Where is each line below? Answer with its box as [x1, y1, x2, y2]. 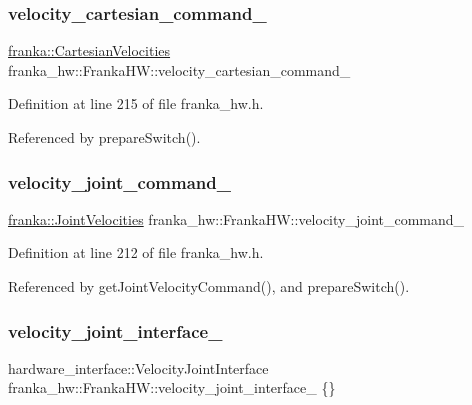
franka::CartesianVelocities [8, 40, 171, 61]
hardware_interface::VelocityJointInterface [8, 357, 269, 378]
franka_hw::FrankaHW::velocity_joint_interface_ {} [8, 377, 336, 398]
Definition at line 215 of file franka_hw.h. [8, 93, 264, 114]
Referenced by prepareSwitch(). [8, 127, 201, 147]
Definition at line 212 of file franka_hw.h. [8, 242, 264, 263]
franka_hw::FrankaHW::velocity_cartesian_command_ [8, 59, 351, 80]
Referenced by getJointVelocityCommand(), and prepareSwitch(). [8, 276, 410, 296]
